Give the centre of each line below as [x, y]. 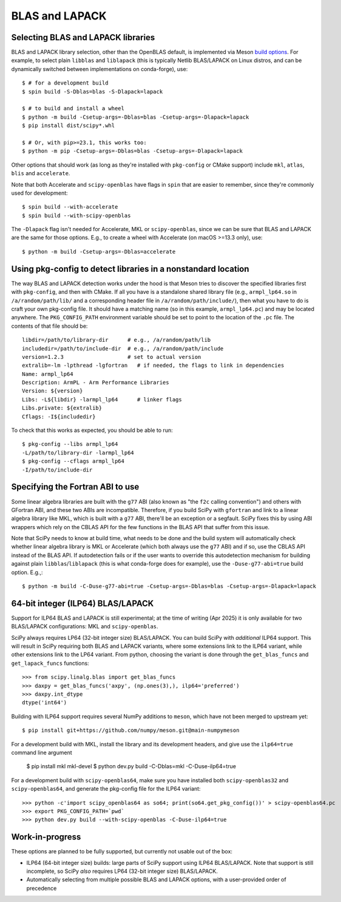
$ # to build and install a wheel [73, 109]
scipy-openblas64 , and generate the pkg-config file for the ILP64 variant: [106, 789]
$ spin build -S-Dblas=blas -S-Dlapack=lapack [93, 92]
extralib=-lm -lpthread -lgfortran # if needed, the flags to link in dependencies [153, 366]
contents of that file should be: [49, 326]
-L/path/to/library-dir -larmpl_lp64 [78, 453]
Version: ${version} [52, 391]
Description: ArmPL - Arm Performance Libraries [96, 383]
